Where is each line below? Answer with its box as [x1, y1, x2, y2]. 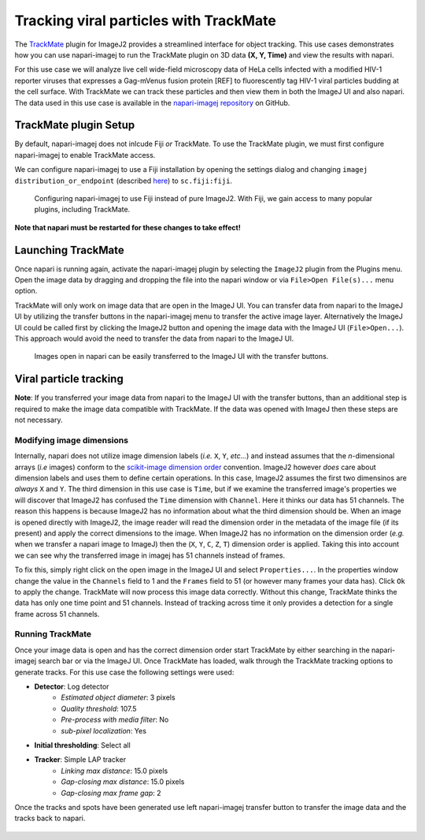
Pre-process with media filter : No [61, 715, 169, 725]
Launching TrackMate [14, 243, 125, 256]
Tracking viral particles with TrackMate [14, 12, 277, 29]
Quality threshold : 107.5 [61, 704, 137, 713]
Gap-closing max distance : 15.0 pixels [61, 777, 185, 786]
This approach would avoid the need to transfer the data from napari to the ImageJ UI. [14, 334, 294, 343]
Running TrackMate [14, 629, 92, 640]
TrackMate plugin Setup [14, 118, 135, 132]
